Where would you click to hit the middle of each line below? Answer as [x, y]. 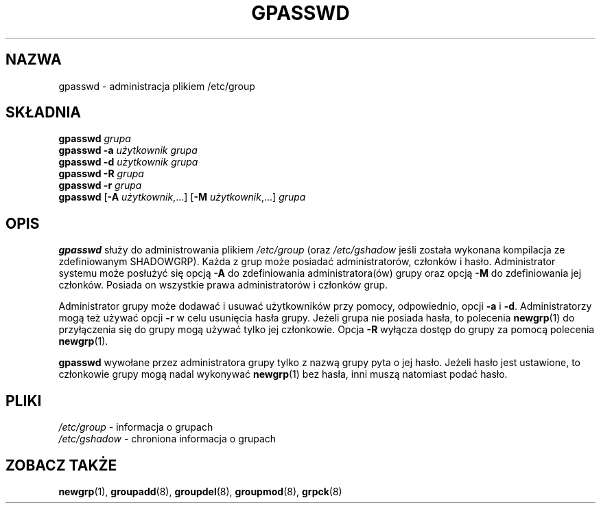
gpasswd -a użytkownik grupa [128, 150]
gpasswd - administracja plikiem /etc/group [157, 86]
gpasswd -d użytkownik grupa [128, 162]
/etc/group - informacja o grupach [136, 427]
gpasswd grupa [95, 139]
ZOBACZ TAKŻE [61, 465]
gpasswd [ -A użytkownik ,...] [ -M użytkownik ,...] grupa [182, 197]
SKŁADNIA [43, 113]
